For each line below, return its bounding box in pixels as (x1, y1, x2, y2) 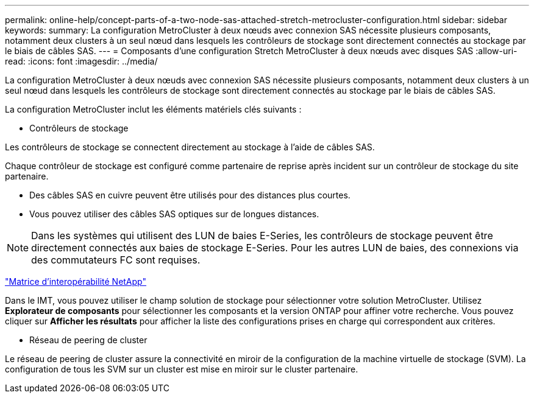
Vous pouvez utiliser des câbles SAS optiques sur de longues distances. (29, 209, 319, 219)
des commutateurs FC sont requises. (31, 254, 201, 266)
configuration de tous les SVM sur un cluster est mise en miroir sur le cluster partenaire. (5, 364, 358, 374)
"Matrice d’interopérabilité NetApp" (5, 276, 146, 287)
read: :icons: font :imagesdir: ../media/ (5, 56, 158, 66)
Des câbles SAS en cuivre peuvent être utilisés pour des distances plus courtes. (29, 190, 351, 200)
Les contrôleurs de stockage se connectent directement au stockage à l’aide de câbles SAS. (5, 142, 375, 152)
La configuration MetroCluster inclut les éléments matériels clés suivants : (5, 104, 302, 114)
